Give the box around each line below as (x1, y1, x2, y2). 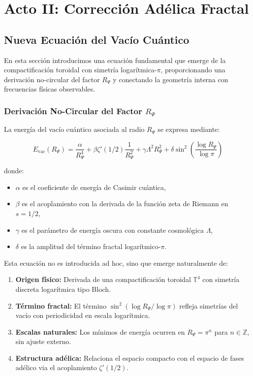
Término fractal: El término (15, 300, 107, 311)
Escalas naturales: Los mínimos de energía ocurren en (15, 326, 185, 337)
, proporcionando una (160, 64, 225, 75)
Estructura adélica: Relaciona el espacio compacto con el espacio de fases (15, 352, 244, 363)
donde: (4, 165, 24, 176)
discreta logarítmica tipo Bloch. (15, 283, 111, 294)
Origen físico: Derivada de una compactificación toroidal (15, 274, 191, 284)
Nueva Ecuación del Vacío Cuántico (4, 31, 190, 47)
